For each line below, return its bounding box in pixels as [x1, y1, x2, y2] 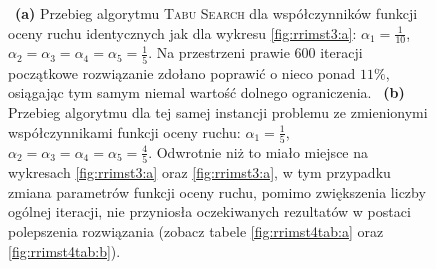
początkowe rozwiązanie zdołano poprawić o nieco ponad [8, 62, 356, 83]
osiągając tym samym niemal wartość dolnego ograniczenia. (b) [8, 82, 405, 103]
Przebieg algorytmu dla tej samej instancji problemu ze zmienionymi [8, 101, 428, 122]
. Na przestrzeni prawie [148, 42, 290, 63]
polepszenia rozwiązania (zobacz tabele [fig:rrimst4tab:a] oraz [8, 220, 384, 241]
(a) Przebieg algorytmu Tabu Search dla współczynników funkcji [15, 3, 418, 23]
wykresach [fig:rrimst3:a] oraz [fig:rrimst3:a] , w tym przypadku [8, 162, 391, 183]
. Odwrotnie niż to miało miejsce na [148, 141, 369, 162]
